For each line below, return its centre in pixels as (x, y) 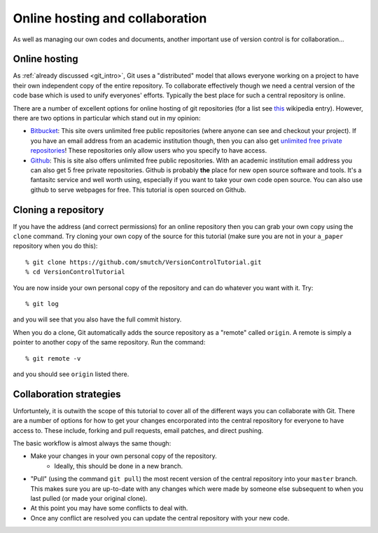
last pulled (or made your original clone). (89, 498)
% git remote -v (53, 358)
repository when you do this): (55, 246)
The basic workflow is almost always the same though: (92, 443)
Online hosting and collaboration (110, 18)
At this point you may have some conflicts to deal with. (109, 508)
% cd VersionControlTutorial (75, 272)
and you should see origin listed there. (71, 374)
